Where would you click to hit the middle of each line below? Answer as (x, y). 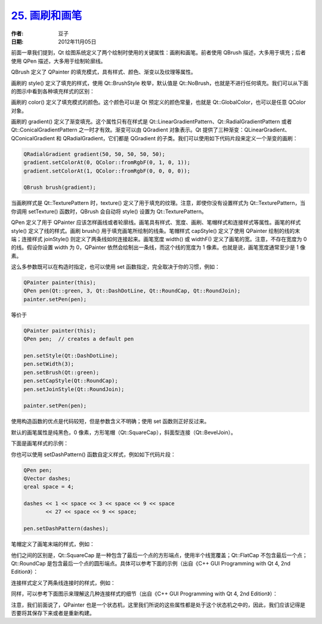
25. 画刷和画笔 (47, 16)
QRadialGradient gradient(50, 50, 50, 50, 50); (94, 154)
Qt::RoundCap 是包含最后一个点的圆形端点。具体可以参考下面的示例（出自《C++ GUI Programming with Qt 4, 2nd (151, 563)
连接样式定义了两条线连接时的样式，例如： (63, 583)
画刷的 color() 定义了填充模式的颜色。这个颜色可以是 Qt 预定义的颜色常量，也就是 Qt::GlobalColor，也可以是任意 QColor (159, 102)
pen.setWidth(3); (49, 364)
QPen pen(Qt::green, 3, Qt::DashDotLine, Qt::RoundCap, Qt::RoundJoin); (132, 291)
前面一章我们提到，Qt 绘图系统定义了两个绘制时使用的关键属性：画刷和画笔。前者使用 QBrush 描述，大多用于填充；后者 (159, 53)
